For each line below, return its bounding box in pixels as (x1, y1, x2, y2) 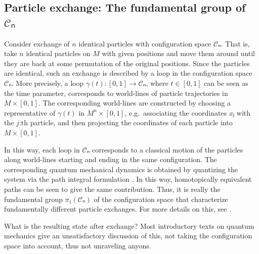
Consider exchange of (4, 38, 70, 48)
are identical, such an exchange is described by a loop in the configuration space (4, 68, 252, 78)
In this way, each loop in (4, 144, 80, 155)
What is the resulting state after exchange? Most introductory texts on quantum (4, 220, 254, 231)
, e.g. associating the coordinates (124, 107, 227, 118)
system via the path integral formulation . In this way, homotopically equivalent (4, 174, 252, 184)
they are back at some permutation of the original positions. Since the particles (4, 58, 250, 68)
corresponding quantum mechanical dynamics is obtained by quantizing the (4, 164, 238, 174)
